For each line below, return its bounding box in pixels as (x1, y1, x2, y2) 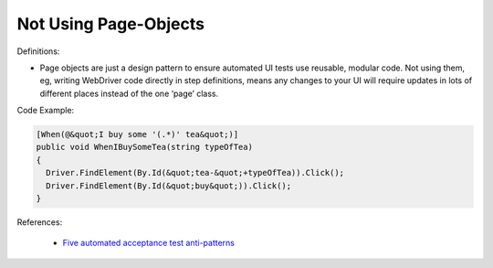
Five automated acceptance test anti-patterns (62, 238, 235, 249)
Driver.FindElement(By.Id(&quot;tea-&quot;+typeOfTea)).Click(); (46, 167, 345, 178)
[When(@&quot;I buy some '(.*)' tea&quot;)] (36, 129, 239, 140)
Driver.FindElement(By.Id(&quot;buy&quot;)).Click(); (46, 180, 292, 191)
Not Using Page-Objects (16, 14, 205, 34)
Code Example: (16, 105, 75, 116)
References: (16, 217, 63, 228)
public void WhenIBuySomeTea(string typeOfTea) (36, 142, 253, 153)
